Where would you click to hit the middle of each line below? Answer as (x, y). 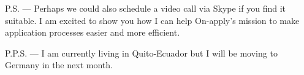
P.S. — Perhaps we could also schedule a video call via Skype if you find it (146, 8)
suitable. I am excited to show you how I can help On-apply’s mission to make (152, 20)
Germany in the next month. (59, 65)
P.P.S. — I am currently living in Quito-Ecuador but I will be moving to (141, 53)
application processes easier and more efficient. (93, 32)
